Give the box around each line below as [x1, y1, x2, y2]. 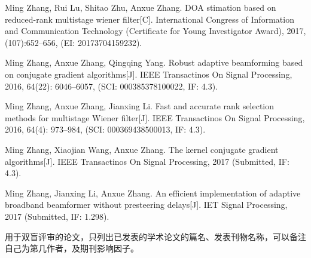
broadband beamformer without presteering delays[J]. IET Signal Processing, [5, 198, 288, 211]
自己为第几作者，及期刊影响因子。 [5, 242, 139, 254]
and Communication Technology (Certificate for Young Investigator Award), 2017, [5, 24, 306, 37]
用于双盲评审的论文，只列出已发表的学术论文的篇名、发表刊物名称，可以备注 [5, 230, 306, 242]
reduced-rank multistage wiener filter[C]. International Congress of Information [5, 13, 294, 25]
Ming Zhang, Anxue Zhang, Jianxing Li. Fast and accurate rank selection [5, 100, 275, 112]
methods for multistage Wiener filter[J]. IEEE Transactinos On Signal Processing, [5, 111, 305, 124]
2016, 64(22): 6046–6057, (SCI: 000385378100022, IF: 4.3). [5, 79, 218, 92]
